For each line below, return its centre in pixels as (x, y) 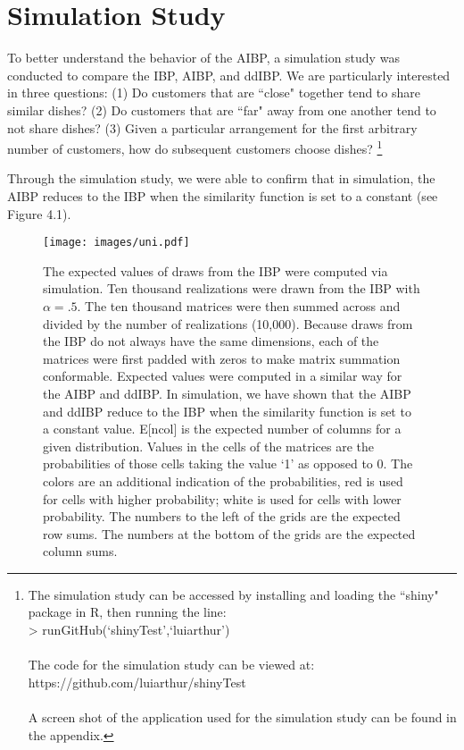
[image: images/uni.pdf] (116, 243)
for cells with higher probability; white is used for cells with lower (222, 498)
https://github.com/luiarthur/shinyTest (137, 682)
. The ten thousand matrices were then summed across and (239, 305)
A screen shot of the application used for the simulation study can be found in (242, 717)
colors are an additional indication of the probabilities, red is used (223, 480)
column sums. (80, 551)
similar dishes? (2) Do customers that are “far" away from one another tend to (222, 110)
